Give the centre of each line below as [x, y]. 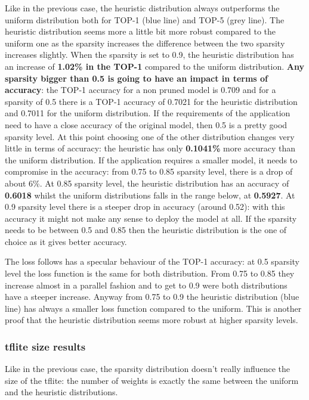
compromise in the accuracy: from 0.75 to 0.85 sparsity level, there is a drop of [149, 171]
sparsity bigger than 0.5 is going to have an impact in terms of [136, 78]
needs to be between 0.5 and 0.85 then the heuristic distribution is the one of [146, 230]
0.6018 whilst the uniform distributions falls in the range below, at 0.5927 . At [150, 195]
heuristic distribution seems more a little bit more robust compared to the [140, 31]
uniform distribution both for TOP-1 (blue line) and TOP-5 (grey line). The [145, 19]
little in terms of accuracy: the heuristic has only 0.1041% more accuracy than [150, 148]
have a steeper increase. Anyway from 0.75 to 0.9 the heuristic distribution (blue [152, 297]
